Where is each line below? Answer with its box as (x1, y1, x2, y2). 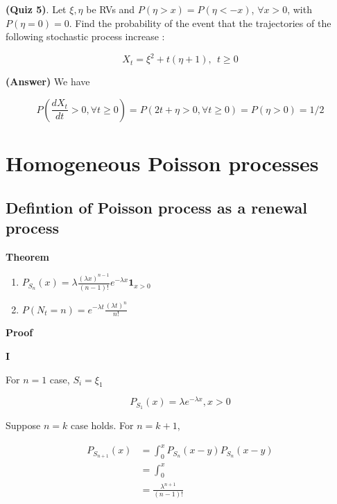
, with (287, 2, 312, 16)
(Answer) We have (6, 74, 90, 89)
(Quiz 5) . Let (6, 2, 67, 16)
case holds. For (70, 418, 134, 433)
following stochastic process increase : (6, 29, 165, 44)
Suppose (6, 418, 41, 433)
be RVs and (86, 2, 135, 16)
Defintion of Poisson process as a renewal (6, 196, 307, 218)
